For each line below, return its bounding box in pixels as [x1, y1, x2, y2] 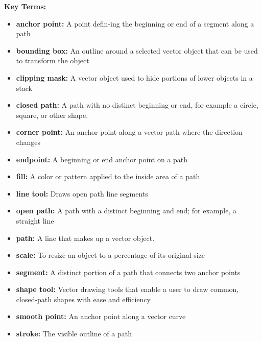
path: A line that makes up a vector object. [16, 232, 155, 243]
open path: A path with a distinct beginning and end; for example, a [16, 205, 236, 216]
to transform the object [16, 55, 89, 66]
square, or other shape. [16, 109, 88, 120]
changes [16, 136, 40, 147]
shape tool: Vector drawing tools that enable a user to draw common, [16, 284, 239, 295]
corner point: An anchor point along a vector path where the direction [16, 127, 243, 137]
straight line [16, 215, 54, 226]
